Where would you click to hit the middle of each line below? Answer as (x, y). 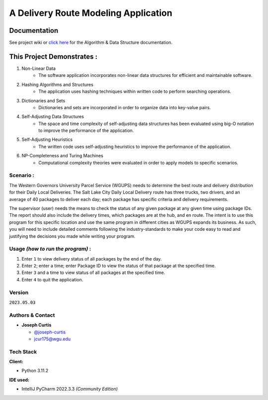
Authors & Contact (32, 315)
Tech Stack (23, 351)
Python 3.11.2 (35, 371)
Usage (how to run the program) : (50, 249)
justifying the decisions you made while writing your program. (72, 236)
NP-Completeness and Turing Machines (63, 156)
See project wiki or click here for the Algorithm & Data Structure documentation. (91, 43)
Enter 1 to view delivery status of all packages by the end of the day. (92, 259)
